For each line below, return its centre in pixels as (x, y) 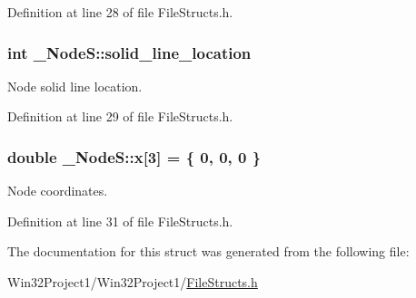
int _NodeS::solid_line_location (129, 52)
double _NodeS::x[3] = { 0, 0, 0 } (134, 156)
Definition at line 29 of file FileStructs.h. (120, 116)
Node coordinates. (58, 191)
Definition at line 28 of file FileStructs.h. (120, 12)
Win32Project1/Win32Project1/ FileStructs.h (133, 282)
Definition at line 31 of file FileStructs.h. (120, 221)
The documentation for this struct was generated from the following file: (208, 251)
